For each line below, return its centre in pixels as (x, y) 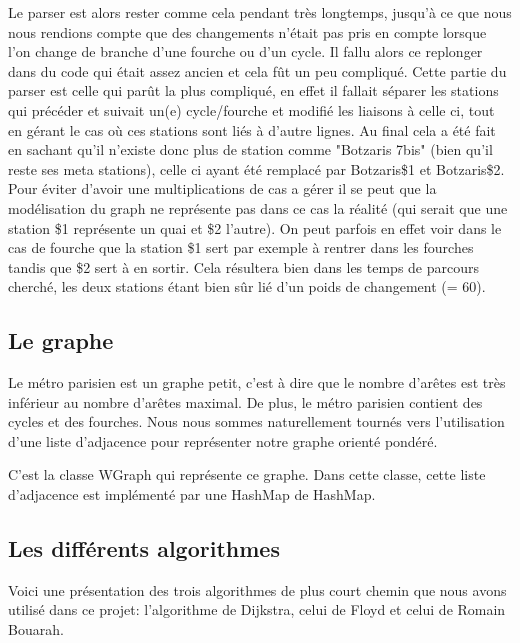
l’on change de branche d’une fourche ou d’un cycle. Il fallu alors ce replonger (245, 51)
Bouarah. (36, 629)
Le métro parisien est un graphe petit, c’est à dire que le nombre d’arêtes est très (257, 382)
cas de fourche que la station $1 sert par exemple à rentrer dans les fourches (241, 247)
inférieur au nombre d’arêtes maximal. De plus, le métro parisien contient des (245, 401)
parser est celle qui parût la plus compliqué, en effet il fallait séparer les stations (253, 90)
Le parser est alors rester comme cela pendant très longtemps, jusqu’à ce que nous (260, 12)
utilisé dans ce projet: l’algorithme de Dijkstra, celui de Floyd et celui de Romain (257, 609)
